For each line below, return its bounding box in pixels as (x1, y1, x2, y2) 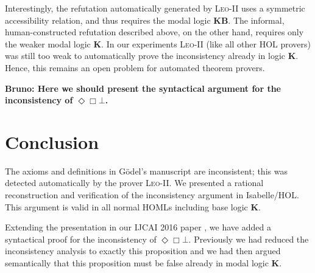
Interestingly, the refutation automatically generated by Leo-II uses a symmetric (5, 2, 305, 14)
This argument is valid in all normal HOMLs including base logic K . (5, 200, 261, 213)
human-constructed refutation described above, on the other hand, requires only (5, 26, 304, 38)
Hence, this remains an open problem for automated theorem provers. (5, 61, 265, 74)
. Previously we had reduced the (188, 232, 309, 245)
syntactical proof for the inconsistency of (5, 232, 157, 245)
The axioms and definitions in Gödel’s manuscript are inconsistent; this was (5, 164, 288, 177)
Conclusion (5, 129, 99, 154)
